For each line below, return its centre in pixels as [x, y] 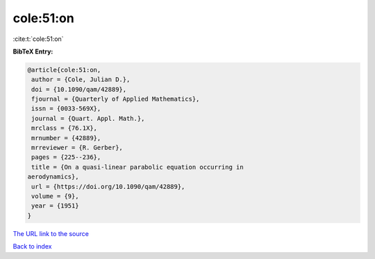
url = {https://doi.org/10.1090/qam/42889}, [108, 186]
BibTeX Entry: [33, 51]
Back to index [32, 247]
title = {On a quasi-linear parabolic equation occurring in [137, 167]
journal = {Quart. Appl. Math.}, [88, 118]
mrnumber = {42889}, [66, 138]
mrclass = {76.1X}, [64, 128]
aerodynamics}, [53, 177]
